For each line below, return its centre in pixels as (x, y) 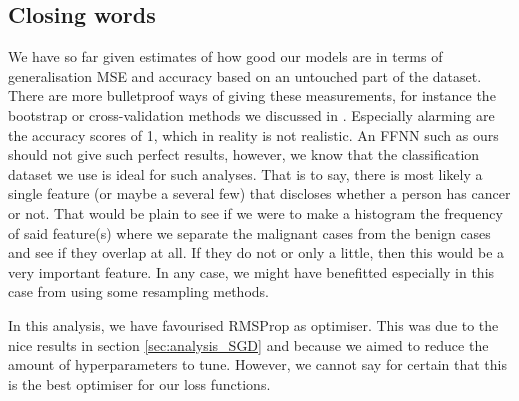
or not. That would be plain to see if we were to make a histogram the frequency (255, 212)
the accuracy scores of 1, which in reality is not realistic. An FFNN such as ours (253, 134)
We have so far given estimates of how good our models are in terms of (225, 56)
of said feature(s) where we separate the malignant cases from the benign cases (249, 232)
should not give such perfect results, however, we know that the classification (244, 154)
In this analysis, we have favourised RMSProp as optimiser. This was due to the (253, 324)
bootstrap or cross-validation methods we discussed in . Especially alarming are (251, 114)
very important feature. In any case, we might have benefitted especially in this (251, 271)
